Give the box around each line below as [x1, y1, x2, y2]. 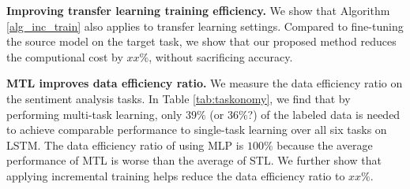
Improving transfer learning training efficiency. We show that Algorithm [6, 2, 390, 18]
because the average [276, 136, 373, 153]
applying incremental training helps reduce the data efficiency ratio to [6, 167, 345, 183]
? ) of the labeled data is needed [247, 106, 401, 122]
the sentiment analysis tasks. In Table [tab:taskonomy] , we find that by [6, 90, 351, 106]
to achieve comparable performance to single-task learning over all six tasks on [6, 121, 387, 138]
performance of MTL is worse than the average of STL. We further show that [6, 152, 382, 169]
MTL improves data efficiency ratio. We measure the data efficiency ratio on [6, 75, 403, 91]
